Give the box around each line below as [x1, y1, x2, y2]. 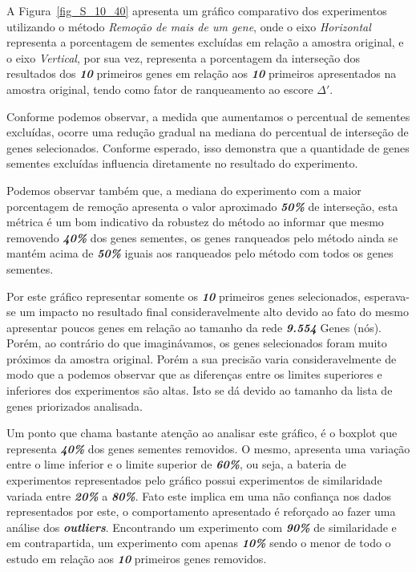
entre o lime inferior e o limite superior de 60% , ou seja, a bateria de [6, 456, 346, 473]
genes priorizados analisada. [6, 397, 143, 414]
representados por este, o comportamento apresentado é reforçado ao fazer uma [6, 503, 396, 520]
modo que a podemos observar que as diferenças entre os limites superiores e [6, 366, 382, 383]
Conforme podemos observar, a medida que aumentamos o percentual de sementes [6, 108, 410, 124]
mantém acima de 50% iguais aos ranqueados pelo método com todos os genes [6, 245, 394, 262]
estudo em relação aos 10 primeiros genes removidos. [6, 550, 267, 566]
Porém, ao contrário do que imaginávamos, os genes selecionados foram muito [6, 335, 387, 351]
